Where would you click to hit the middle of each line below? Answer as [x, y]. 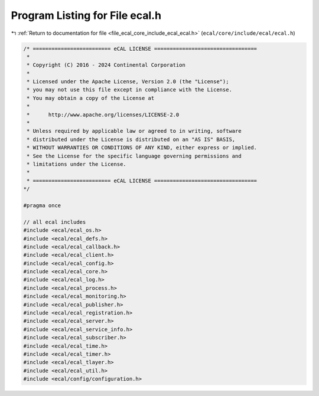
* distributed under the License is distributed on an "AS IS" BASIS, [131, 139]
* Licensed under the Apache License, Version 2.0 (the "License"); [128, 82]
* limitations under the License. [77, 164]
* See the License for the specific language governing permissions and [134, 156]
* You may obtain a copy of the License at [91, 98]
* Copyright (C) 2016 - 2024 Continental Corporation [106, 65]
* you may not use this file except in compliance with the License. [130, 90]
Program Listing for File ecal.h [86, 15]
